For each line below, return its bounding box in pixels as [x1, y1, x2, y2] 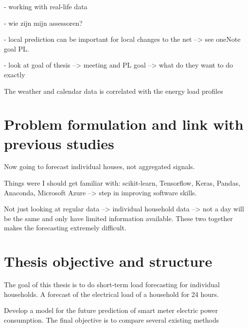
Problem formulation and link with [4, 114, 244, 134]
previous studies [4, 133, 114, 153]
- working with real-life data [4, 1, 88, 11]
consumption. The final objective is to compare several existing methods [4, 314, 219, 325]
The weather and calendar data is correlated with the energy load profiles [4, 86, 223, 96]
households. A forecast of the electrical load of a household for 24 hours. [4, 289, 219, 299]
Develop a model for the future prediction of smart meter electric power [4, 305, 218, 315]
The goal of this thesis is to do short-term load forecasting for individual [4, 279, 220, 290]
